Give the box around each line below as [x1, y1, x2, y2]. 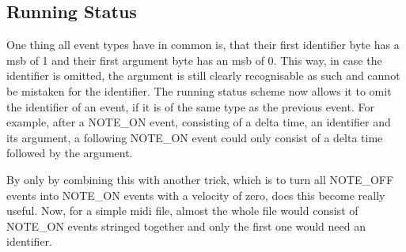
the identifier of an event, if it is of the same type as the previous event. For [6, 98, 374, 115]
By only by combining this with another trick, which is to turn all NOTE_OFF [6, 171, 394, 187]
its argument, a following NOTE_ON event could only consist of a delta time [6, 129, 383, 145]
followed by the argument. [6, 145, 133, 161]
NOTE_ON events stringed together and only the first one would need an [6, 217, 366, 234]
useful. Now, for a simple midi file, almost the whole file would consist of [6, 202, 359, 219]
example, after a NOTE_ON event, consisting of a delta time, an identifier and [6, 114, 391, 130]
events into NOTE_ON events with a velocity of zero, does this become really [6, 186, 385, 203]
